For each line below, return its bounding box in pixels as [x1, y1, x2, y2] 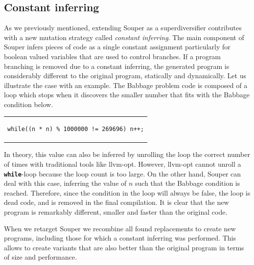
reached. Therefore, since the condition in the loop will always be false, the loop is [4, 187, 251, 198]
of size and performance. [4, 252, 77, 262]
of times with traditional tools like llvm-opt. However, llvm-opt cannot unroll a [4, 158, 241, 169]
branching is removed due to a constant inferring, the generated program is [4, 61, 230, 71]
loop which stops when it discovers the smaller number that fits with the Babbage [4, 89, 250, 100]
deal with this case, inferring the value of [4, 178, 127, 188]
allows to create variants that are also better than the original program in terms [4, 242, 244, 252]
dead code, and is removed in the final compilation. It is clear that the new [4, 197, 229, 207]
